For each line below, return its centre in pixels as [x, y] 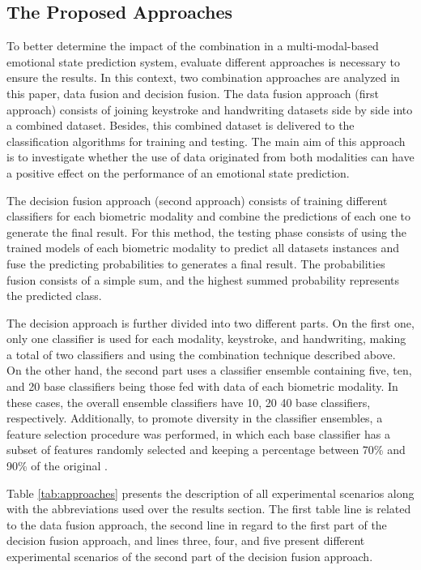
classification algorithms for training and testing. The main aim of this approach [206, 141]
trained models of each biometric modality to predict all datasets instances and [203, 248]
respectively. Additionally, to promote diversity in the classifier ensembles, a [195, 418]
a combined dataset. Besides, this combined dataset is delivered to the [181, 125]
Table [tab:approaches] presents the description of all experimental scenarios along [210, 493]
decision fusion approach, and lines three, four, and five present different [186, 540]
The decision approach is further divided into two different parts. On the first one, [210, 322]
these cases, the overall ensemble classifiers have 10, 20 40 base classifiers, [189, 402]
